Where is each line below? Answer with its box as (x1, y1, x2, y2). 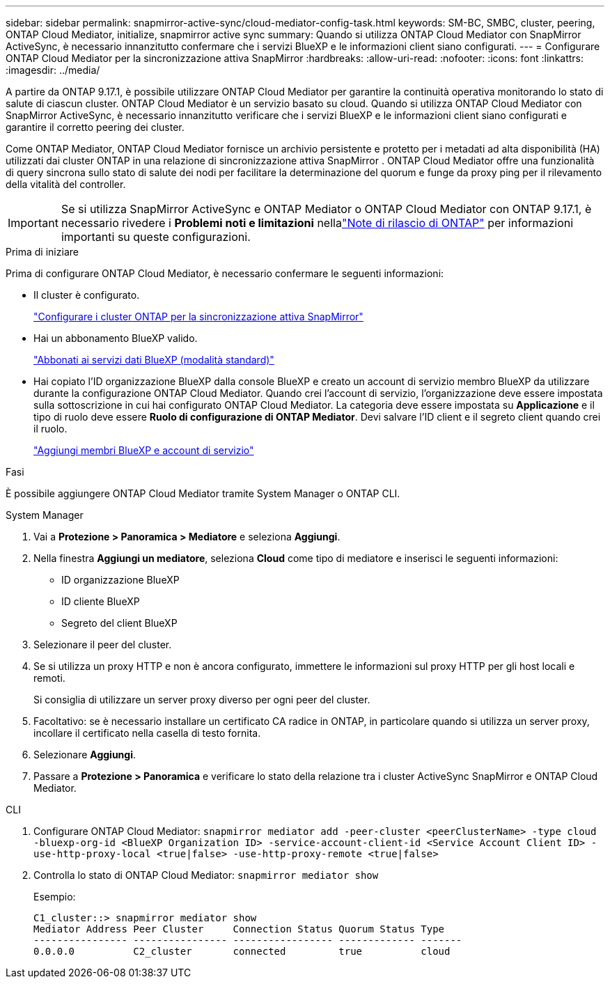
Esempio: (33, 891, 76, 903)
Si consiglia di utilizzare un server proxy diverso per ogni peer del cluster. (33, 694, 370, 705)
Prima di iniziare (6, 246, 79, 258)
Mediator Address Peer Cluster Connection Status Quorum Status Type (33, 923, 445, 935)
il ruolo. (33, 423, 68, 435)
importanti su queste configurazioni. (61, 230, 251, 244)
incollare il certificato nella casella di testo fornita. (33, 727, 261, 739)
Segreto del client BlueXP (61, 617, 178, 629)
